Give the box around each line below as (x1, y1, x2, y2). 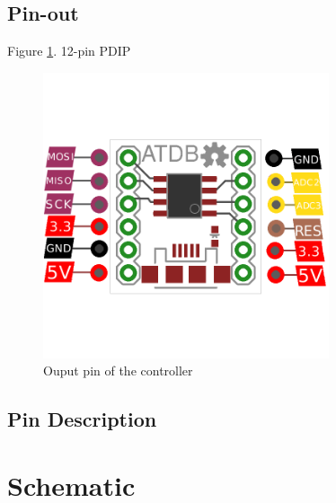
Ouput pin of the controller (43, 361, 193, 380)
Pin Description (7, 405, 157, 433)
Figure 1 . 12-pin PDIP (7, 41, 131, 60)
